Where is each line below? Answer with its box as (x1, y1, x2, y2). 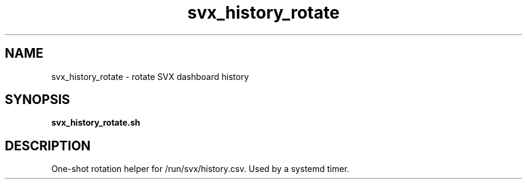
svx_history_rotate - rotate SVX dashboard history (51, 71, 249, 82)
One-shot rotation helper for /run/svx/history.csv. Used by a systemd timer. (51, 164, 350, 174)
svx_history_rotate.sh (51, 117, 141, 128)
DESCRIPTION (5, 138, 91, 153)
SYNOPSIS (5, 92, 70, 108)
